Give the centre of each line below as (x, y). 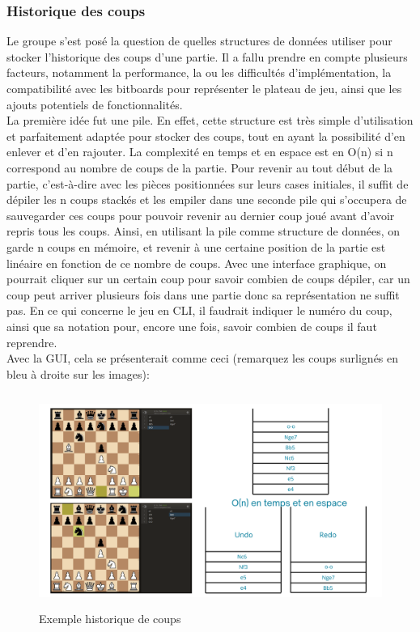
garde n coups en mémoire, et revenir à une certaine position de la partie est (196, 246)
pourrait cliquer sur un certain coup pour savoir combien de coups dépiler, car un (208, 279)
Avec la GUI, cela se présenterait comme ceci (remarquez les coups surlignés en (203, 358)
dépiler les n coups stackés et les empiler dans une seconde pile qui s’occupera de (207, 199)
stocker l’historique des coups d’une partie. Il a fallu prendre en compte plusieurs (207, 56)
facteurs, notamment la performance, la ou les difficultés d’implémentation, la (199, 72)
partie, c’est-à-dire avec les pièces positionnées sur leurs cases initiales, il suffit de (208, 183)
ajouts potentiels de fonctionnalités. (95, 104)
